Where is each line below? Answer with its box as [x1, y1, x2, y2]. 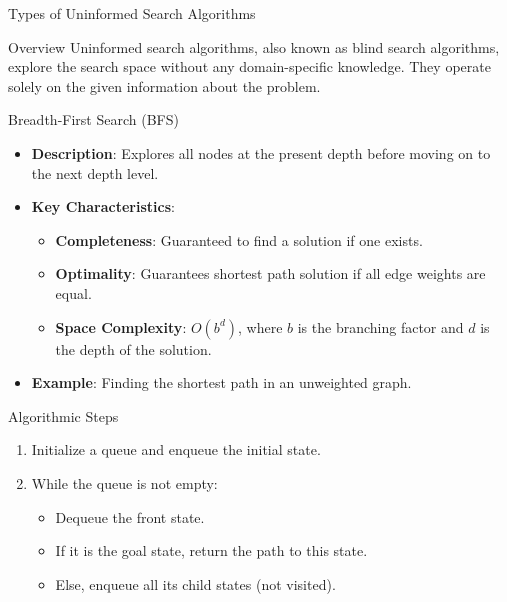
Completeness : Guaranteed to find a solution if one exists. [55, 229, 423, 250]
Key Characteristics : [31, 196, 175, 217]
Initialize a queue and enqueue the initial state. [31, 439, 321, 460]
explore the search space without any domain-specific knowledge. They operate [8, 56, 491, 77]
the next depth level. [31, 162, 159, 183]
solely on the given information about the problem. [8, 75, 321, 96]
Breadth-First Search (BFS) [8, 109, 179, 130]
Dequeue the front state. [55, 506, 205, 527]
